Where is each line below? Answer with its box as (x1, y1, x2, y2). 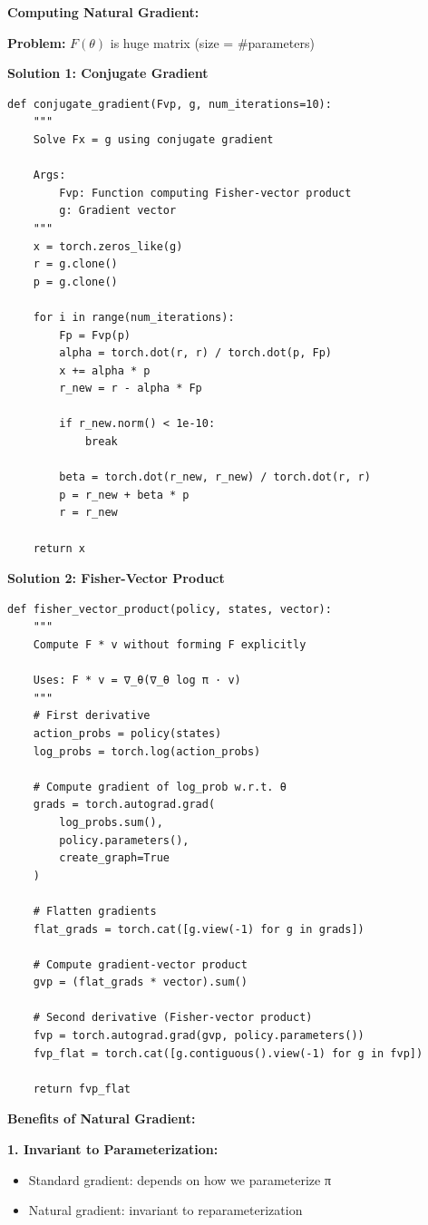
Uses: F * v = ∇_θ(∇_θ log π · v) (33, 674, 241, 687)
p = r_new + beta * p (59, 488, 190, 501)
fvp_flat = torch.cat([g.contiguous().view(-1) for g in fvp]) (33, 1046, 423, 1060)
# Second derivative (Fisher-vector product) (33, 1011, 313, 1025)
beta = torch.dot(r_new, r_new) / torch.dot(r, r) (59, 471, 371, 484)
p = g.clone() (33, 275, 118, 288)
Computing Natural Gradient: (7, 3, 199, 21)
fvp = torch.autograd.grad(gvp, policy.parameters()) (33, 1029, 365, 1043)
